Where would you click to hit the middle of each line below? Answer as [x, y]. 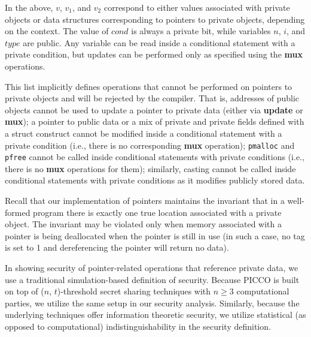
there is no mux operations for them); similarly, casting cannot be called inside [150, 168]
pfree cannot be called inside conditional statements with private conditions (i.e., [155, 157]
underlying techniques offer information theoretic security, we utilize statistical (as [155, 315]
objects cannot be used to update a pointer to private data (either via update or [154, 109]
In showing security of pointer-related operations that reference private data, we [152, 267]
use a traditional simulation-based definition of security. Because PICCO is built [152, 279]
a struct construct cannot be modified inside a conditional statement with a [144, 133]
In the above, [29, 7]
